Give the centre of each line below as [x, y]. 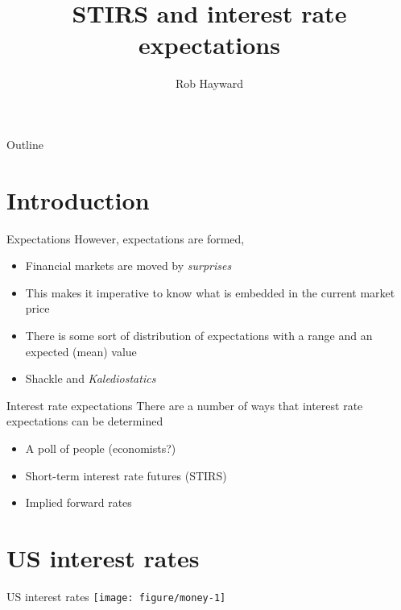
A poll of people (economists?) [101, 448]
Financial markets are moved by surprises [128, 266]
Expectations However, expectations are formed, [126, 238]
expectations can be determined [85, 421]
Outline [25, 144]
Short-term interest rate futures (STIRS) [126, 475]
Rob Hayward [209, 83]
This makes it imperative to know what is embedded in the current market [210, 292]
